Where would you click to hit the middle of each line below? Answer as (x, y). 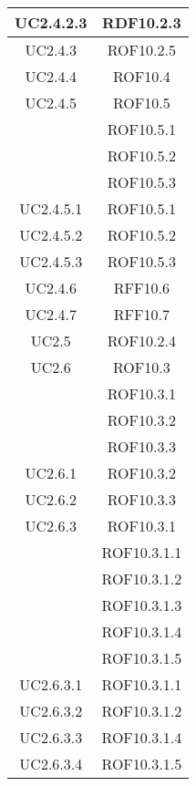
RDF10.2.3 (142, 22)
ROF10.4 (142, 76)
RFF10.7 (141, 314)
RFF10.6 (141, 288)
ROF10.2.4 (141, 341)
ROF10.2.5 (141, 50)
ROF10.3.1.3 (142, 605)
